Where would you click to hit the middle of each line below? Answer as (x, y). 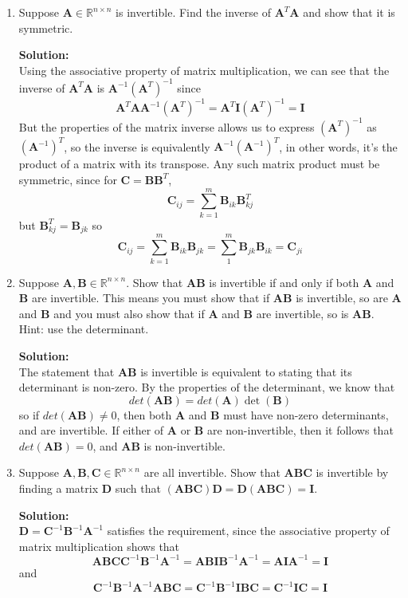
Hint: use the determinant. (84, 329)
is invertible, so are (342, 298)
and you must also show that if (129, 313)
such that (138, 488)
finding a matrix (59, 488)
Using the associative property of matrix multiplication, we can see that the (204, 70)
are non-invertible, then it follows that (300, 430)
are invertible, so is (302, 313)
